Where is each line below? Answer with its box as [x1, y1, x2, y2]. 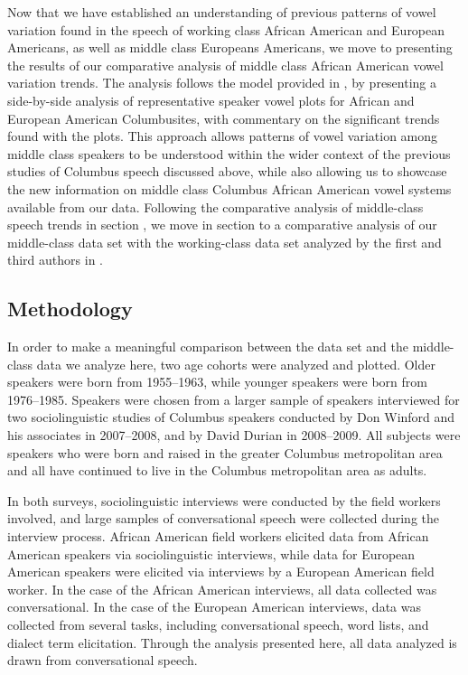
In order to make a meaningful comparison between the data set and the [7, 337, 408, 356]
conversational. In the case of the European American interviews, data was [7, 597, 421, 616]
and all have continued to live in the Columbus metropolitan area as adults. [7, 461, 427, 480]
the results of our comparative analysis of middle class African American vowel [7, 55, 444, 74]
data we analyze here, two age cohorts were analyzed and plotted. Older [36, 354, 435, 373]
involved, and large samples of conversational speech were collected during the [7, 509, 439, 528]
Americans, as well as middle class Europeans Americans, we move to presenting [7, 38, 453, 57]
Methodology [7, 295, 133, 323]
